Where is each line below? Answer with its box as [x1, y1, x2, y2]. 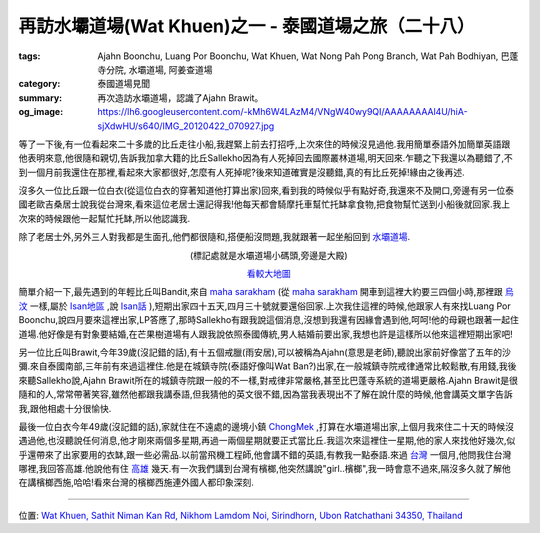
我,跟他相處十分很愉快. [18, 402, 112, 414]
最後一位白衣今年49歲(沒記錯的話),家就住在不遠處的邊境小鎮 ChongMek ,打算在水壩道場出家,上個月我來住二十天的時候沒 [18, 420, 515, 432]
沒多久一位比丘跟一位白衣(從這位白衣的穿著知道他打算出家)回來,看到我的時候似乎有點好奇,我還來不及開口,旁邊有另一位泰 [18, 185, 515, 197]
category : [18, 78, 61, 90]
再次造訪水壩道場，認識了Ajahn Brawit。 [97, 91, 264, 104]
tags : [18, 50, 41, 62]
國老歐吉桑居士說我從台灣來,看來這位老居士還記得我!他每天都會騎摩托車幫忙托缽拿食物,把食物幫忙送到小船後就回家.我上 [18, 198, 511, 210]
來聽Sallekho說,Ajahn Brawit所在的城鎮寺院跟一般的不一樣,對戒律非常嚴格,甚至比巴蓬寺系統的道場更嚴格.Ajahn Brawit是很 [18, 374, 519, 386]
